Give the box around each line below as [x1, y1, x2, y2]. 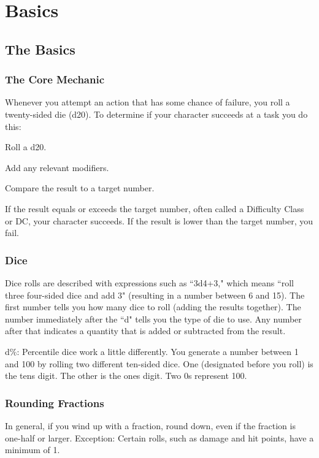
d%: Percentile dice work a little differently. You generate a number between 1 [5, 345, 299, 357]
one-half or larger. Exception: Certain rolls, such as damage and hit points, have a [5, 431, 314, 444]
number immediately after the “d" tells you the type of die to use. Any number [5, 312, 302, 325]
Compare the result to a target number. [5, 181, 155, 194]
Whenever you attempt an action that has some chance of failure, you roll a [5, 96, 290, 109]
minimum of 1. [5, 443, 60, 456]
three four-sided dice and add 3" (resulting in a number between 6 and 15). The [5, 288, 305, 301]
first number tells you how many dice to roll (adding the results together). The [5, 300, 301, 313]
